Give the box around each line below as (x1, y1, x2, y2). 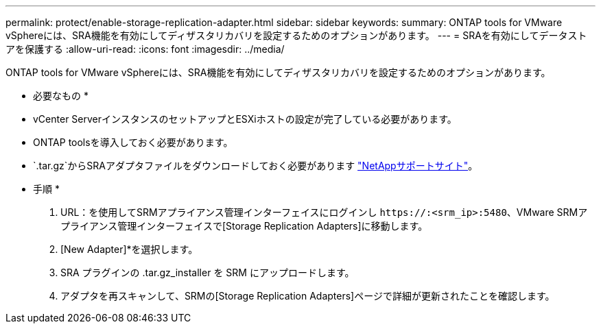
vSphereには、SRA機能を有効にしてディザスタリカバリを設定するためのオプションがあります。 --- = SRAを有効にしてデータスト (5, 29, 587, 41)
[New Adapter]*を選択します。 (60, 243, 198, 255)
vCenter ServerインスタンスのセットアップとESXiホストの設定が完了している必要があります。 (33, 113, 457, 125)
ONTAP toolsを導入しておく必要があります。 (33, 136, 233, 148)
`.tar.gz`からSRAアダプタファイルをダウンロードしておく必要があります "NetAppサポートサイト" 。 (33, 160, 478, 171)
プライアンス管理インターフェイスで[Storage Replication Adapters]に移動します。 (60, 220, 428, 232)
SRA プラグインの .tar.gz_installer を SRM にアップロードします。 (60, 267, 355, 278)
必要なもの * (33, 90, 89, 101)
